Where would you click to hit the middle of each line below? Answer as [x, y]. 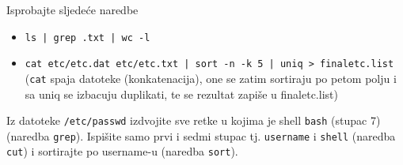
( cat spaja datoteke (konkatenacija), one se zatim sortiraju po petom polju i [211, 78]
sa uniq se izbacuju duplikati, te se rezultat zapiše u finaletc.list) [181, 94]
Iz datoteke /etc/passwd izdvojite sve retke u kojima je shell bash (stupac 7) [194, 120]
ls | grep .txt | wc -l [87, 37]
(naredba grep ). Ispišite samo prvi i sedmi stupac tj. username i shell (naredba [201, 135]
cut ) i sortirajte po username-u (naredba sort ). [122, 151]
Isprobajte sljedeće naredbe [72, 9]
